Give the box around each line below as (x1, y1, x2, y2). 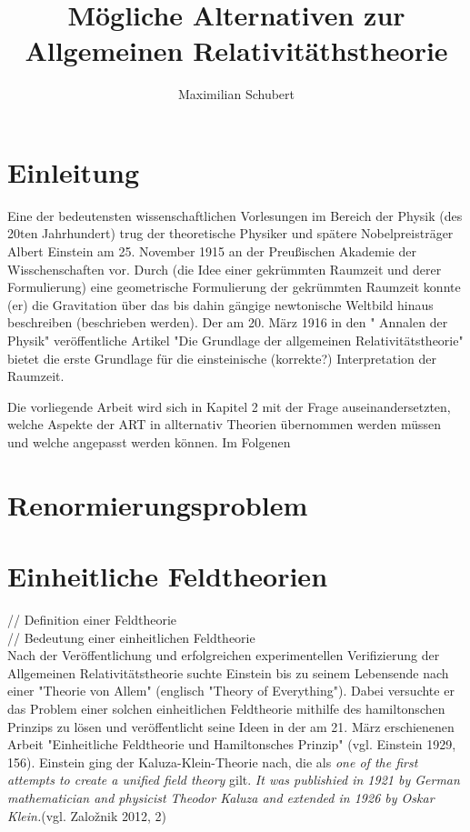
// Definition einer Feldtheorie (7, 610, 176, 629)
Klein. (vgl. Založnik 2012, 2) (7, 806, 166, 825)
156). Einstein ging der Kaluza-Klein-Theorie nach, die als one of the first (7, 752, 418, 771)
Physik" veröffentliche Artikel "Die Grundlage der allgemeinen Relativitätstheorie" (7, 331, 464, 349)
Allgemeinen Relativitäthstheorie (25, 32, 448, 69)
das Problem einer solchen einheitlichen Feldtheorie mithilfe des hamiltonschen (7, 699, 445, 718)
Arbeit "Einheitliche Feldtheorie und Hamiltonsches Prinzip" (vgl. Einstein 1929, (7, 735, 456, 754)
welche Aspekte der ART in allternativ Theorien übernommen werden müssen (7, 415, 441, 434)
